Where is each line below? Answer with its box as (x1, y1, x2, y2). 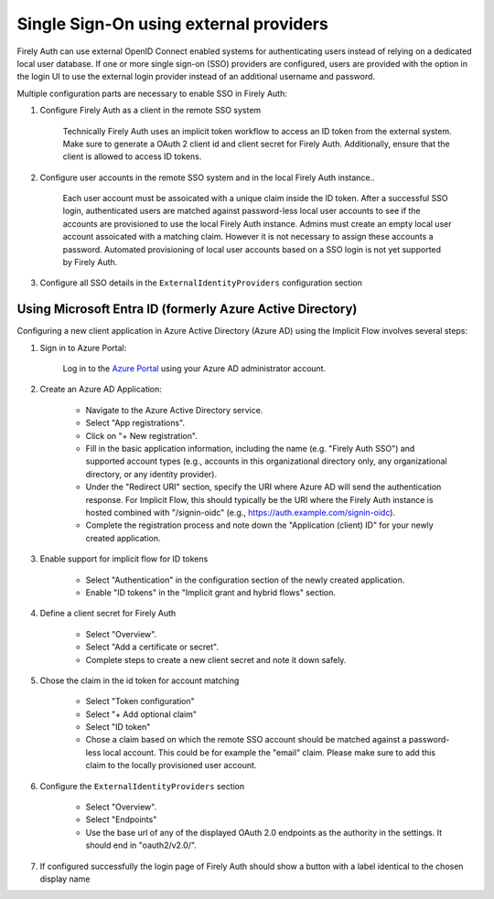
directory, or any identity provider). (85, 468, 218, 479)
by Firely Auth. (62, 257, 118, 268)
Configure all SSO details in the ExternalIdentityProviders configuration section (39, 277, 363, 288)
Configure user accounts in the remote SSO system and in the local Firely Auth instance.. (39, 172, 375, 183)
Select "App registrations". (85, 417, 186, 429)
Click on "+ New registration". (85, 430, 199, 441)
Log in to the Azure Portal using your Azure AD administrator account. (62, 363, 327, 374)
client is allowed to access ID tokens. (62, 151, 202, 162)
